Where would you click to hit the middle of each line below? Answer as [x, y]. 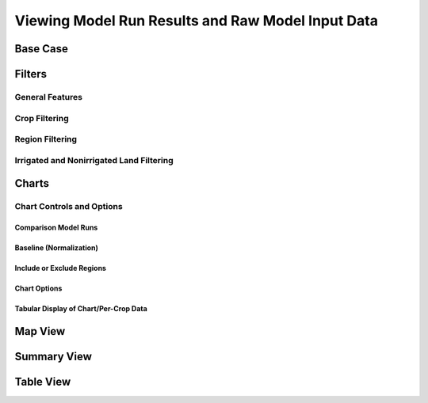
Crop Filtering [42, 118]
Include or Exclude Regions [61, 268]
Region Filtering [46, 139]
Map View [40, 331]
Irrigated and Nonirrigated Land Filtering [94, 160]
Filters [31, 74]
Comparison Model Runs [56, 228]
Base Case [42, 49]
